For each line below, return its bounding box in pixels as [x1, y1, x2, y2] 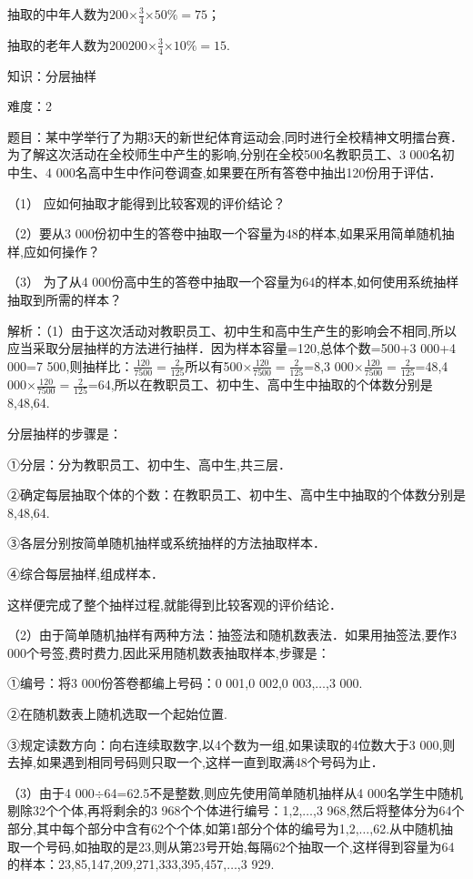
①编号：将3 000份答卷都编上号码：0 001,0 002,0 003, [7, 673, 316, 692]
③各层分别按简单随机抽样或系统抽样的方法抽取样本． [7, 533, 326, 552]
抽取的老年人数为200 [7, 35, 128, 54]
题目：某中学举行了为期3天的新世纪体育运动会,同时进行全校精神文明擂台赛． [7, 126, 463, 146]
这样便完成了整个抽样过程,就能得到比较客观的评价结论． [7, 594, 342, 613]
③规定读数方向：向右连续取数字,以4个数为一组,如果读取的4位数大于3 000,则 [7, 734, 456, 753]
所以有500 [185, 356, 243, 375]
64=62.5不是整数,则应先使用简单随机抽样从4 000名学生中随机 [104, 783, 463, 802]
